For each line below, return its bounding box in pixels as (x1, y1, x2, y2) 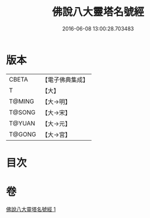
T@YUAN (9, 119, 36, 127)
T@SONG (9, 108, 36, 116)
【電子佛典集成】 (41, 76, 89, 84)
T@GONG (9, 130, 36, 138)
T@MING (9, 97, 34, 105)
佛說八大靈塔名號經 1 (6, 206, 56, 213)
